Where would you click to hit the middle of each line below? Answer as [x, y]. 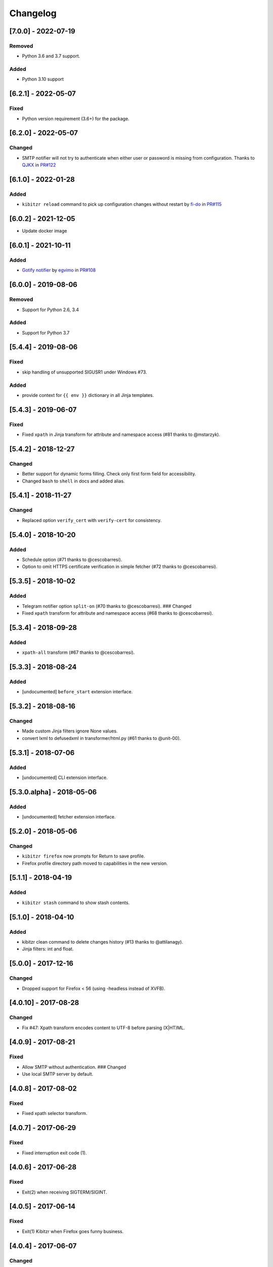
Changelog [33, 13]
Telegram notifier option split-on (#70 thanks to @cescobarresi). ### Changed [107, 606]
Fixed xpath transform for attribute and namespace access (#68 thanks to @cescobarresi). [118, 613]
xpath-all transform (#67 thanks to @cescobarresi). [78, 653]
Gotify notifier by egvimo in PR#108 [59, 270]
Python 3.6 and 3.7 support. [51, 56]
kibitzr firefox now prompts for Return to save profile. [83, 856]
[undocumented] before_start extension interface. [77, 692]
